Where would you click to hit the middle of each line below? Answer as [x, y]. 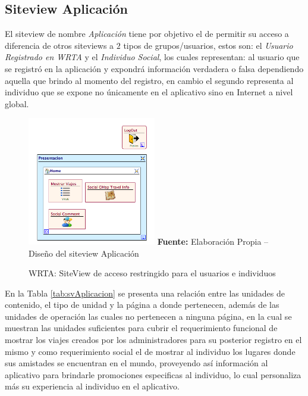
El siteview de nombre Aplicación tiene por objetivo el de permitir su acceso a [147, 34]
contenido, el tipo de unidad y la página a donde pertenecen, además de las [142, 305]
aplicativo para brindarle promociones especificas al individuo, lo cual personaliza [153, 374]
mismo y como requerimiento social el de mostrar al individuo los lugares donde [150, 351]
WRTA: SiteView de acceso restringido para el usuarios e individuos [152, 273]
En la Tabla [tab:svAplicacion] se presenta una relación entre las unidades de [145, 293]
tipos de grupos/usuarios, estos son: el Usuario [208, 45]
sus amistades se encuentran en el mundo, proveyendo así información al [136, 363]
